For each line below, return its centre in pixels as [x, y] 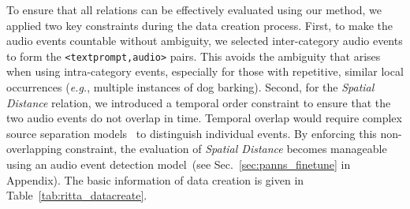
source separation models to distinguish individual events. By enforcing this [192, 133]
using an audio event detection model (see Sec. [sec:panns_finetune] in [179, 164]
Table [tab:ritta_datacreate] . [77, 195]
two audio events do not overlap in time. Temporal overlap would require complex [204, 118]
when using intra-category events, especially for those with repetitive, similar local [205, 71]
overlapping [34, 149]
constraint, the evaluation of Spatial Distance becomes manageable [226, 149]
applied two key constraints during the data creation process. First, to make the [199, 25]
